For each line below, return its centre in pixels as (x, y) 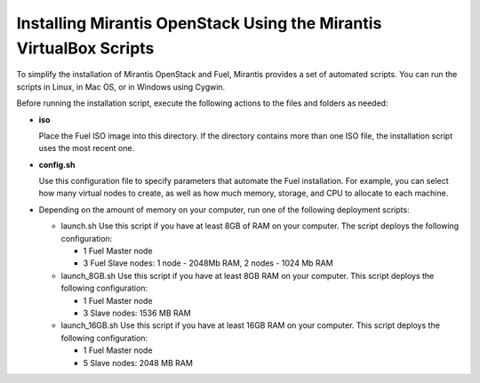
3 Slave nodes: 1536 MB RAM (137, 313)
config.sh (57, 164)
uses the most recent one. (87, 148)
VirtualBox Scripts (85, 48)
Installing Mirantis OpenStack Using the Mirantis (199, 23)
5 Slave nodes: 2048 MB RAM (138, 363)
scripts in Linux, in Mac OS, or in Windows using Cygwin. (121, 87)
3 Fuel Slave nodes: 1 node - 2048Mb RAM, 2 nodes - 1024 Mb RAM (208, 263)
